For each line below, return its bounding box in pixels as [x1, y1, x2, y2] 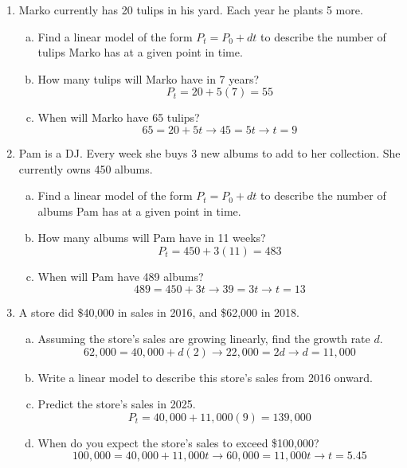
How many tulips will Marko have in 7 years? [37, 70, 260, 87]
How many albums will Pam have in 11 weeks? [37, 229, 266, 246]
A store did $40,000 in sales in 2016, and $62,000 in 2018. [18, 303, 300, 320]
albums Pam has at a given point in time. [37, 202, 241, 219]
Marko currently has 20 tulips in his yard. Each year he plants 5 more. [18, 2, 363, 18]
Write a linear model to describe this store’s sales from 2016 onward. [37, 369, 373, 385]
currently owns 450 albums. [18, 160, 153, 177]
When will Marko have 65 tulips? [37, 109, 200, 126]
